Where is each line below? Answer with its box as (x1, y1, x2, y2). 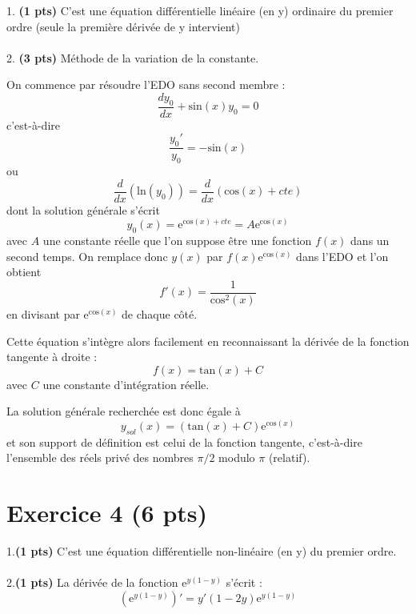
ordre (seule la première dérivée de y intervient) (6, 18, 240, 34)
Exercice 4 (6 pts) (6, 496, 208, 529)
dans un (350, 232, 390, 249)
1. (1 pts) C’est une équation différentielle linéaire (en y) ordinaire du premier (6, 2, 394, 18)
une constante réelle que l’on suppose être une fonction (42, 232, 312, 249)
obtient (6, 263, 42, 280)
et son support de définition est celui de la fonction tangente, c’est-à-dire (6, 433, 362, 450)
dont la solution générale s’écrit (6, 201, 160, 218)
